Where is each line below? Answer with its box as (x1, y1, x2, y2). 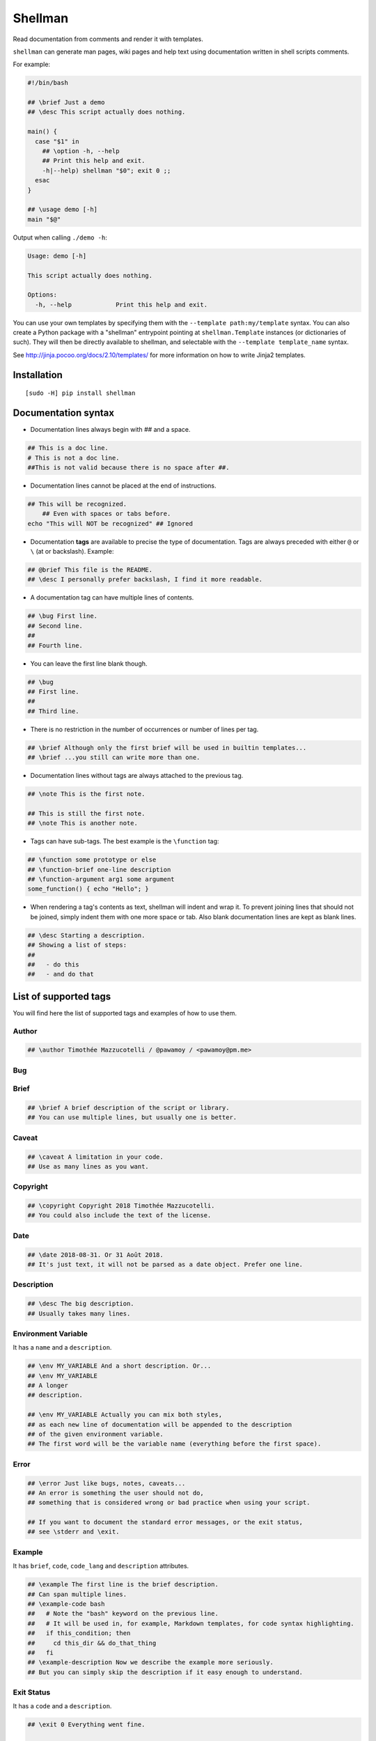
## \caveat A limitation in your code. (27, 1153, 164, 1161)
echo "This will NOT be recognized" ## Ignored (27, 520, 193, 527)
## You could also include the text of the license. (27, 1212, 212, 1219)
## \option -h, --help (42, 147, 120, 155)
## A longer (27, 1382, 69, 1389)
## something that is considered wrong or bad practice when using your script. (27, 1499, 311, 1507)
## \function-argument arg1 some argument (27, 875, 175, 883)
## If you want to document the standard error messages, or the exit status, (27, 1518, 303, 1527)
